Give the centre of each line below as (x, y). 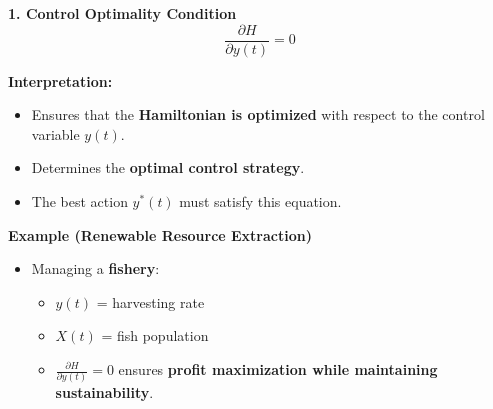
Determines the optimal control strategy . (168, 167)
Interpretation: (60, 80)
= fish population (155, 335)
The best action (79, 201)
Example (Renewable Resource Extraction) (160, 234)
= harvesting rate (150, 301)
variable (55, 133)
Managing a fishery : (95, 268)
